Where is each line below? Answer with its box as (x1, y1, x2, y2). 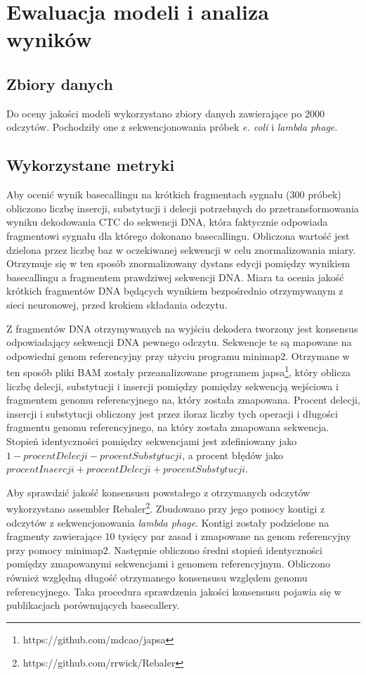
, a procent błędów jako (182, 447, 284, 462)
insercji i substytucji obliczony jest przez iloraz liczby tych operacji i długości (6, 406, 338, 420)
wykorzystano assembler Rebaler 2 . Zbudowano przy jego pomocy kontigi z (6, 499, 325, 515)
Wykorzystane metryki (6, 154, 175, 176)
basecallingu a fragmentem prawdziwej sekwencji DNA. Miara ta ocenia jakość (6, 269, 344, 284)
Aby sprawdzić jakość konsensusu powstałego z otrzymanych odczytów (6, 484, 311, 499)
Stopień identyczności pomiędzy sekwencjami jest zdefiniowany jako (6, 433, 297, 448)
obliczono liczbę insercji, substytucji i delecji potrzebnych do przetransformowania (6, 200, 359, 215)
